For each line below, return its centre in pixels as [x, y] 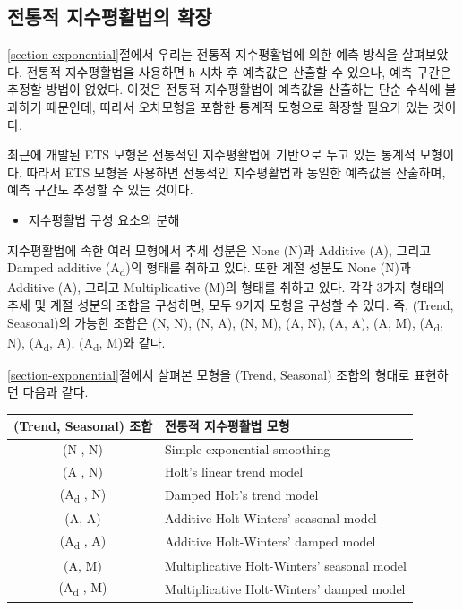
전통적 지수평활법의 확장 [110, 17]
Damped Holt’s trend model [242, 495]
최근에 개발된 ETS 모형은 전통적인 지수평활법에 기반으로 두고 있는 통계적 [211, 155]
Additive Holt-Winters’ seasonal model [271, 518]
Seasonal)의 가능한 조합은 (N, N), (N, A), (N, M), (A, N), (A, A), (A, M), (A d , [225, 323]
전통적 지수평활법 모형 [227, 426]
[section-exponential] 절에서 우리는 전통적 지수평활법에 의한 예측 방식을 [203, 54]
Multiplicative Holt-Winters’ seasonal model [286, 565]
